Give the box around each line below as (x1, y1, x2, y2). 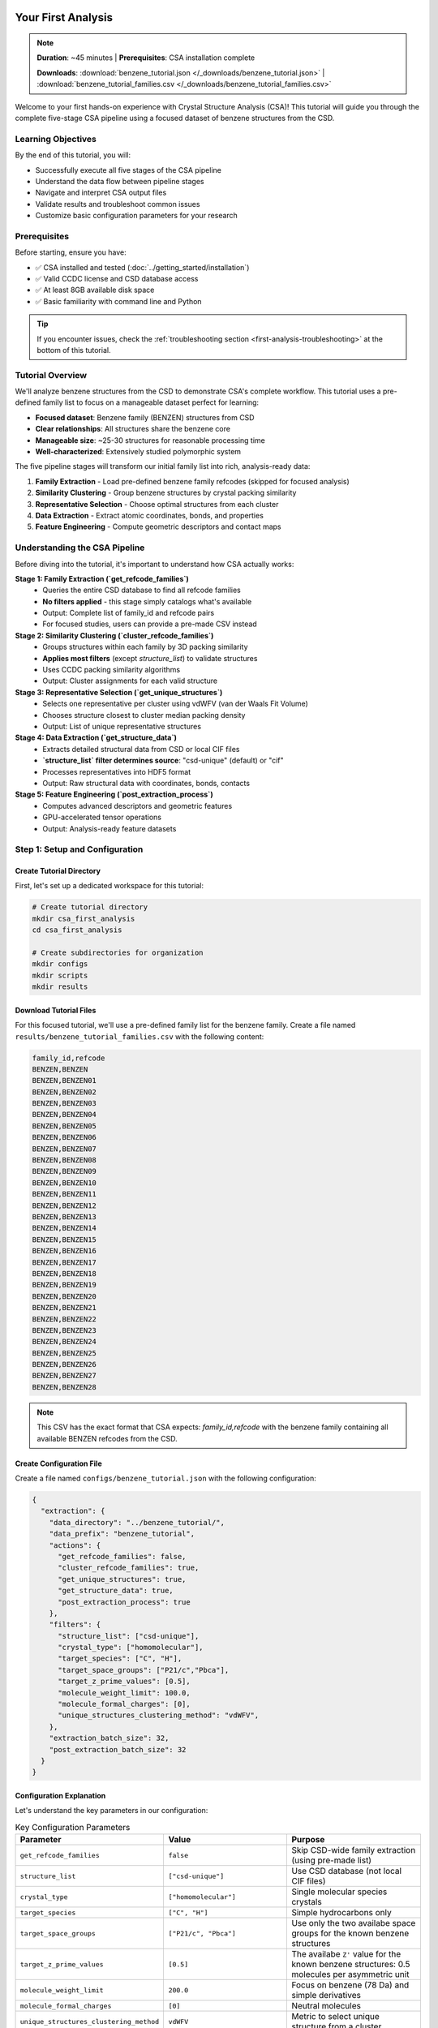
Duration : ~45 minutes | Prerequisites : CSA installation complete (36, 53, 255, 62)
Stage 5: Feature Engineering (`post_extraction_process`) (15, 789, 214, 799)
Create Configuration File (15, 1459, 102, 1468)
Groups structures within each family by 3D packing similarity (42, 642, 248, 652)
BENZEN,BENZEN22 (32, 1314, 97, 1324)
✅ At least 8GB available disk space (35, 285, 155, 295)
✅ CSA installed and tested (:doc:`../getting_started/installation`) (35, 262, 250, 272)
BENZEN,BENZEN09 (32, 1167, 97, 1176)
